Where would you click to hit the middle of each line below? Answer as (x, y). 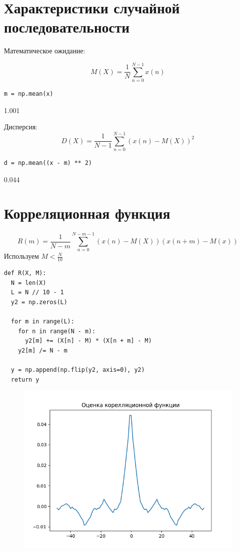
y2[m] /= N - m (43, 350)
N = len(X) (29, 283)
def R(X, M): (25, 273)
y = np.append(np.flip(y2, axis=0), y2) (78, 370)
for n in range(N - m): (57, 331)
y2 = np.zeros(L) (39, 302)
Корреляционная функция (87, 213)
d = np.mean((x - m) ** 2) (48, 163)
